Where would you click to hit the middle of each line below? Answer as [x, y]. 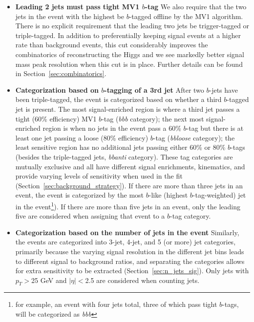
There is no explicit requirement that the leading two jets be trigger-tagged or [132, 26]
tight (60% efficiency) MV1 [56, 118]
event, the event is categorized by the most [80, 195]
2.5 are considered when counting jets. [142, 280]
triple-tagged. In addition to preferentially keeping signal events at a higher [128, 35]
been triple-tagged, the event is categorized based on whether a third [118, 99]
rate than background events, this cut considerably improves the [112, 45]
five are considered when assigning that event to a [90, 216]
